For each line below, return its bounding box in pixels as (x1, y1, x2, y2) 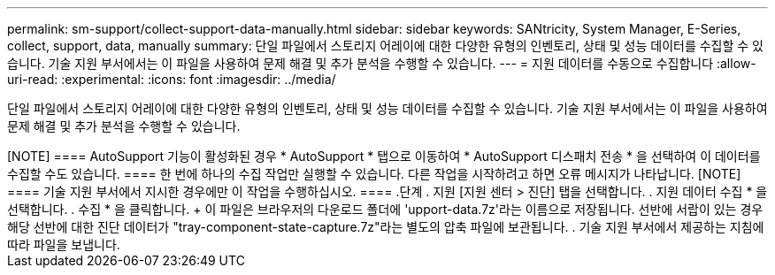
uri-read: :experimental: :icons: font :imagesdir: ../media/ (7, 72, 336, 87)
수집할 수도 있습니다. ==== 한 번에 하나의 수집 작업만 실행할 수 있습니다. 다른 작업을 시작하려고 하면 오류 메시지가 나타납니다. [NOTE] (7, 166, 741, 181)
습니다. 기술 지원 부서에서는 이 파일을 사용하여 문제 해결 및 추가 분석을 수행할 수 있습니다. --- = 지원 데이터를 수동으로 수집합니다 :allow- (7, 56, 756, 71)
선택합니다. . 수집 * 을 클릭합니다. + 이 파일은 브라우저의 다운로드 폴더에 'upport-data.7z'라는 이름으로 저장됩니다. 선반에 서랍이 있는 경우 (7, 202, 763, 217)
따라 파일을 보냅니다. (7, 237, 120, 252)
